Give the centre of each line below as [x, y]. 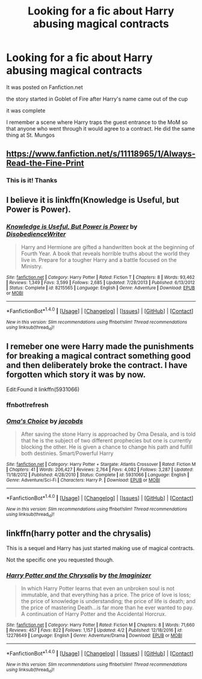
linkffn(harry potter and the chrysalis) [79, 534]
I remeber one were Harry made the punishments [100, 346]
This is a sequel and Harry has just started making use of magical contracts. [100, 548]
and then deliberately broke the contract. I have [97, 365]
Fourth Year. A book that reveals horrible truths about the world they [106, 253]
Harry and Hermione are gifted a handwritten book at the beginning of [108, 247]
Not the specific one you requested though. [60, 560]
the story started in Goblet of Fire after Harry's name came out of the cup [97, 99]
